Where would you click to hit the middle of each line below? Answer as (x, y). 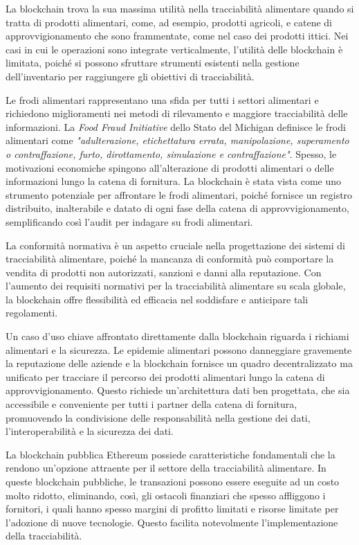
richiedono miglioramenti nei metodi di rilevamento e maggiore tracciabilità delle (177, 113)
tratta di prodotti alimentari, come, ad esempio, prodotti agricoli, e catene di (169, 22)
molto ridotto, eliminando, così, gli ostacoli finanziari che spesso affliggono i (166, 495)
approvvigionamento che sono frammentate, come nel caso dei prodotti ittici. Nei (177, 36)
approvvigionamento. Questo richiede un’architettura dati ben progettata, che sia (178, 390)
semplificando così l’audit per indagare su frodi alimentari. (129, 221)
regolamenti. (32, 313)
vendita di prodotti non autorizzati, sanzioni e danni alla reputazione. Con (164, 272)
